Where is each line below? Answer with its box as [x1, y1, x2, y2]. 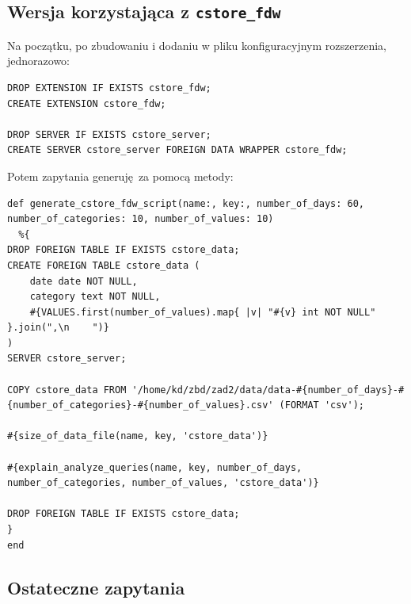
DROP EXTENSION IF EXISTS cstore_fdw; [7, 82, 211, 94]
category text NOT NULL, [29, 291, 161, 303]
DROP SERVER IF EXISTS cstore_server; [7, 128, 211, 140]
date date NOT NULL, [29, 275, 138, 287]
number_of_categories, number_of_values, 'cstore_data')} [7, 477, 319, 489]
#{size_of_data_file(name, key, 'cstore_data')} [7, 430, 268, 442]
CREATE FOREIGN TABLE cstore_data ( [7, 259, 200, 271]
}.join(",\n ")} [7, 322, 109, 334]
